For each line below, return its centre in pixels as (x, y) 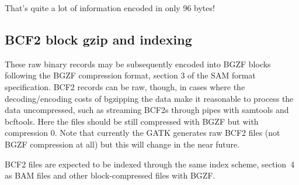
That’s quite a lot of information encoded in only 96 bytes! (110, 8)
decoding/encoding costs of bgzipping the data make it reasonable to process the (149, 98)
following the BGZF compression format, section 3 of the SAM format (130, 75)
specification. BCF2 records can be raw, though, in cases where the (125, 86)
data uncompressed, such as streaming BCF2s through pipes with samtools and (147, 110)
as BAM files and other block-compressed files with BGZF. (110, 175)
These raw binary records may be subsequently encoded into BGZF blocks (138, 64)
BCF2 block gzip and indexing (98, 39)
